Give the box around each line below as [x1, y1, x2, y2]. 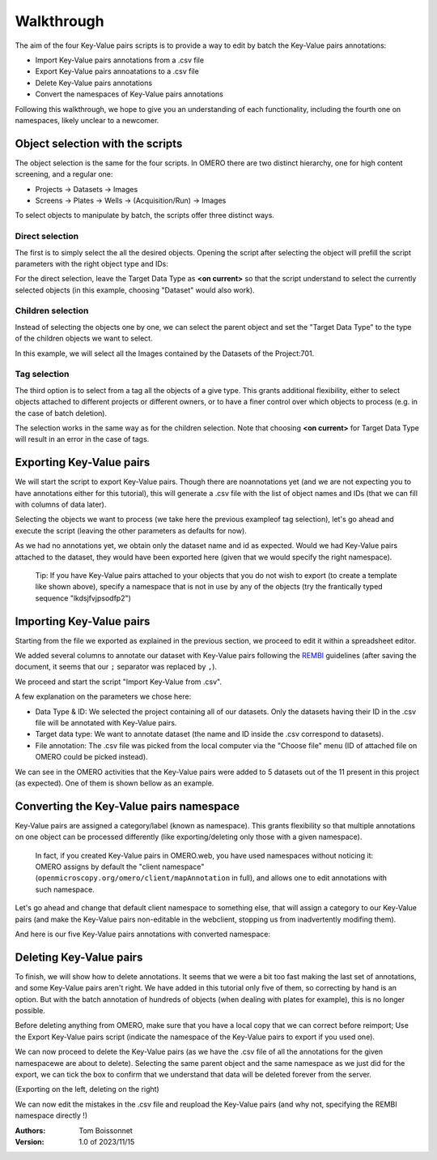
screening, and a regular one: [15, 169, 113, 179]
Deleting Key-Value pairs [15, 950, 143, 964]
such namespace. [35, 884, 95, 894]
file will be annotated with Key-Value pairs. [35, 717, 177, 727]
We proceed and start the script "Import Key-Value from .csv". [15, 677, 223, 687]
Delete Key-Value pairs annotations [35, 78, 153, 88]
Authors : [15, 1125, 46, 1135]
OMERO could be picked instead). [35, 752, 149, 762]
